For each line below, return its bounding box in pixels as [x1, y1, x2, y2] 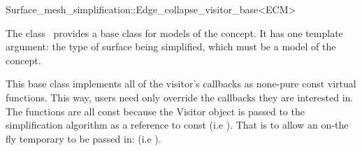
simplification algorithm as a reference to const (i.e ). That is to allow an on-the [6, 117, 349, 132]
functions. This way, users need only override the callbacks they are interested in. [6, 89, 354, 104]
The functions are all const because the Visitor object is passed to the [6, 103, 305, 118]
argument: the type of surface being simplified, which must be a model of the [6, 39, 336, 54]
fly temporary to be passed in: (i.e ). [6, 131, 161, 145]
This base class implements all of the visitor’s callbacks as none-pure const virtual [6, 76, 356, 91]
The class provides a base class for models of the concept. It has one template [6, 25, 343, 40]
